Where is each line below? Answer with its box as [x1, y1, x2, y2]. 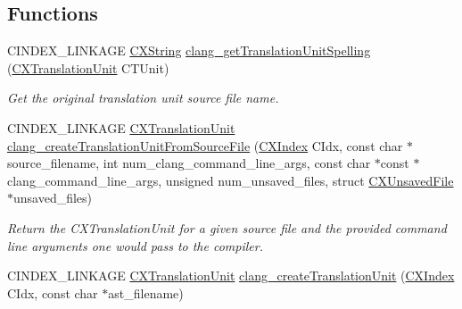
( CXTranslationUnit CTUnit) [7, 58, 169, 77]
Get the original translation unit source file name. [7, 88, 279, 107]
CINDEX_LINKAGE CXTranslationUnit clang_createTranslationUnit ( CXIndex [7, 266, 455, 285]
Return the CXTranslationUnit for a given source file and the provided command [7, 218, 447, 237]
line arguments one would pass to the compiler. [7, 236, 263, 255]
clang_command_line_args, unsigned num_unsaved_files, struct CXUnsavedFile [7, 171, 454, 189]
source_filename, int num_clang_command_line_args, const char [7, 154, 371, 172]
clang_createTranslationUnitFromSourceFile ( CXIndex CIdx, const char [7, 136, 403, 154]
